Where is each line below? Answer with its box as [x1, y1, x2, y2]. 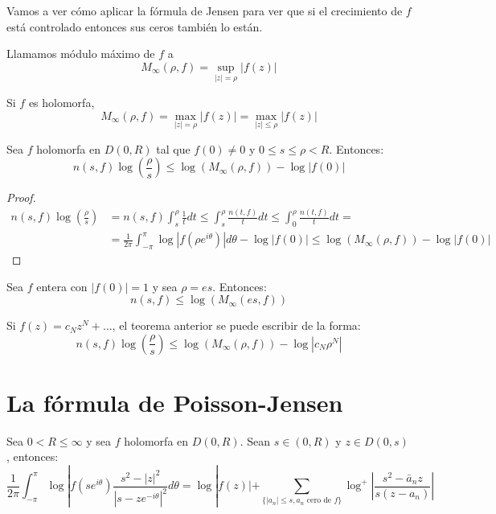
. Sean [240, 432, 271, 449]
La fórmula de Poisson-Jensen [6, 385, 343, 418]
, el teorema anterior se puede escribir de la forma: [112, 317, 361, 334]
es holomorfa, [28, 94, 95, 110]
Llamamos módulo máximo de [6, 45, 155, 62]
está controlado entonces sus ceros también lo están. [6, 18, 263, 35]
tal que [156, 140, 191, 157]
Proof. [6, 189, 36, 206]
